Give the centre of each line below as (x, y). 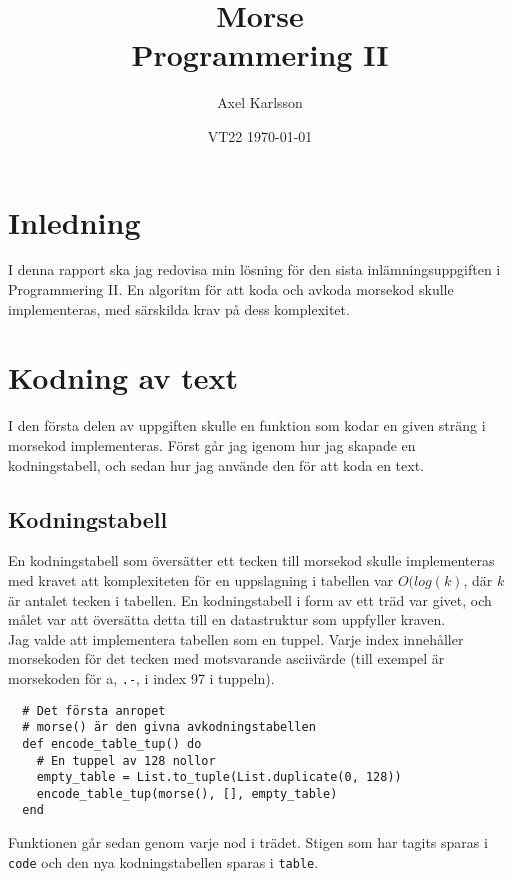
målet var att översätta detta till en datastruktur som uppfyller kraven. (227, 619)
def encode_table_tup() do (112, 743)
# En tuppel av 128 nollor (126, 760)
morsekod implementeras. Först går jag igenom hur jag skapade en (212, 444)
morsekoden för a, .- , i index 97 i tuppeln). (141, 677)
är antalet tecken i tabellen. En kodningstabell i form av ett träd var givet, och (250, 599)
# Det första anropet (94, 710)
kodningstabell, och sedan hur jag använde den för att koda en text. (216, 464)
